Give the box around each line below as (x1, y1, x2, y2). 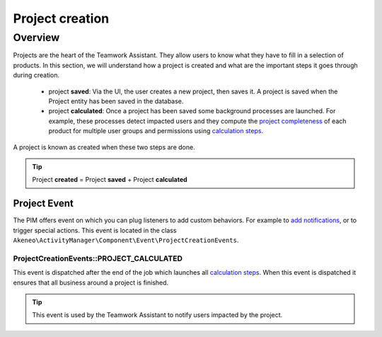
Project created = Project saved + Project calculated (32, 176, 187, 184)
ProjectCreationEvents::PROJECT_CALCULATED (13, 253, 183, 263)
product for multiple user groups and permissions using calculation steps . (48, 127, 264, 135)
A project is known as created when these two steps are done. (13, 142, 195, 152)
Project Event (13, 198, 74, 210)
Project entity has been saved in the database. (48, 96, 184, 105)
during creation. (13, 71, 60, 79)
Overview (13, 31, 60, 44)
